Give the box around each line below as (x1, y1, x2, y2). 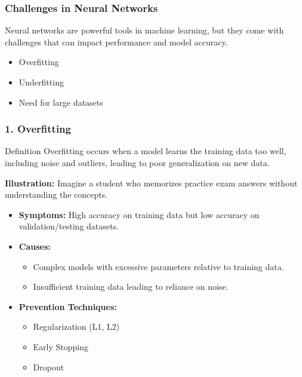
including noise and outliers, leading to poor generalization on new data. (5, 157, 270, 168)
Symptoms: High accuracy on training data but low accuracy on (19, 208, 260, 220)
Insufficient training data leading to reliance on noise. (33, 280, 229, 293)
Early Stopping (33, 340, 89, 353)
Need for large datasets (19, 96, 103, 108)
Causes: (19, 240, 51, 252)
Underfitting (19, 76, 64, 88)
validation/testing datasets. (19, 220, 119, 232)
